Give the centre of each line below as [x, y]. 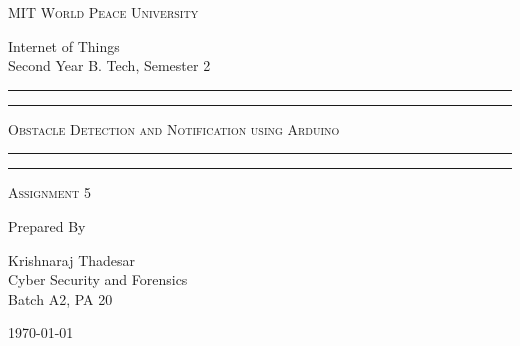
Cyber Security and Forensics [98, 279]
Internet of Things [64, 45]
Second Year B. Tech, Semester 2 [109, 65]
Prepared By [47, 225]
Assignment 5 [49, 192]
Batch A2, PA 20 [60, 298]
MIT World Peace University [103, 12]
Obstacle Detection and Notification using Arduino [174, 128]
